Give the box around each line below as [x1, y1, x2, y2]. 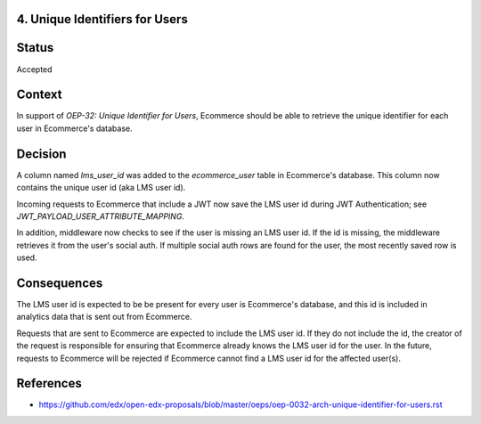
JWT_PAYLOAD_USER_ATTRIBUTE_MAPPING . [16, 210, 185, 222]
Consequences [16, 275, 103, 290]
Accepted [16, 63, 53, 75]
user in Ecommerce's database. [16, 123, 133, 134]
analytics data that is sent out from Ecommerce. [16, 312, 192, 322]
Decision [16, 146, 67, 161]
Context [16, 87, 62, 102]
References [16, 376, 82, 391]
